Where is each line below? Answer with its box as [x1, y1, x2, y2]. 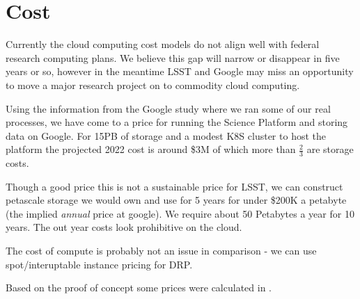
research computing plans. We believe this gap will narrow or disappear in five [6, 50, 340, 65]
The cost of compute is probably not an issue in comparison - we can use [6, 243, 317, 258]
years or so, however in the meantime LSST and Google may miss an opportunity [6, 64, 354, 79]
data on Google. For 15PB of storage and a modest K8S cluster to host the [6, 128, 326, 143]
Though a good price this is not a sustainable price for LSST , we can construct [6, 179, 343, 193]
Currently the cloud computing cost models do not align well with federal [6, 37, 320, 51]
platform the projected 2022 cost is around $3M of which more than [6, 142, 296, 156]
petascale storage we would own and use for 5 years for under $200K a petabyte [6, 193, 347, 207]
